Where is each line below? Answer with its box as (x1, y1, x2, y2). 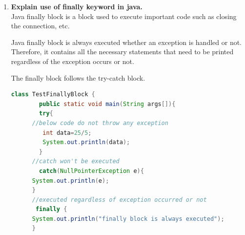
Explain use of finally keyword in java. (11, 1, 143, 11)
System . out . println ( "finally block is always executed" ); (32, 215, 225, 222)
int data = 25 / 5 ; (42, 129, 92, 136)
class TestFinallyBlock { (11, 91, 95, 98)
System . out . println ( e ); (32, 177, 109, 184)
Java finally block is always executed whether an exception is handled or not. (11, 37, 242, 47)
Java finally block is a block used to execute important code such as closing (11, 11, 237, 21)
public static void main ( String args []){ (39, 100, 176, 107)
